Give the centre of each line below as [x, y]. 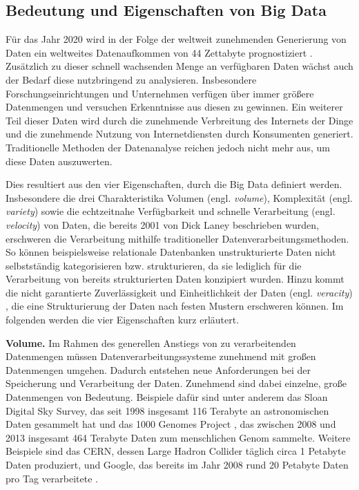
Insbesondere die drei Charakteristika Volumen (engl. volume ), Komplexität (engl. [179, 197]
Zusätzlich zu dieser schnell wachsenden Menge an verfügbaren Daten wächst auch [179, 66]
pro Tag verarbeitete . [52, 478]
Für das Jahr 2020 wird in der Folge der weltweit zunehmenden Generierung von [176, 39]
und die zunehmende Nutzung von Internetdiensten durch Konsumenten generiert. [179, 134]
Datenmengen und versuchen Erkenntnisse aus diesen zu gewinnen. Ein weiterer [174, 107]
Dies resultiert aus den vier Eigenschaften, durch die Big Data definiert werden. [174, 184]
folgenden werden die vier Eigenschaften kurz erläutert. [123, 320]
